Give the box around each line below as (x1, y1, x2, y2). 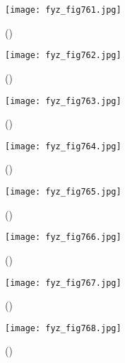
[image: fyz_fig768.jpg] (5, 323, 121, 333)
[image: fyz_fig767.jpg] (5, 277, 121, 288)
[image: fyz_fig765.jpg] (5, 187, 121, 197)
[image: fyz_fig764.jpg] (5, 141, 121, 151)
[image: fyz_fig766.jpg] (5, 232, 121, 243)
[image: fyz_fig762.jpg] (5, 50, 121, 61)
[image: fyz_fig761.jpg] (5, 5, 121, 15)
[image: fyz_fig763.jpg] (5, 96, 121, 106)
